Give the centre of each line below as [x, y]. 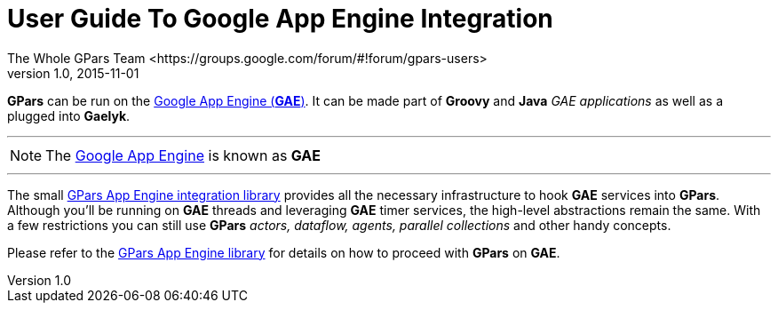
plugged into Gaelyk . [69, 115]
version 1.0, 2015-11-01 [73, 73]
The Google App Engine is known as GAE [183, 155]
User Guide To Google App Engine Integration [280, 19]
